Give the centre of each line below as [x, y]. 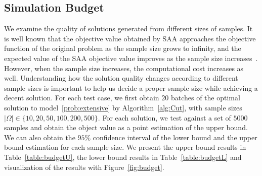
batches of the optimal [205, 98]
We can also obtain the [40, 137]
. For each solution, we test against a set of [164, 117]
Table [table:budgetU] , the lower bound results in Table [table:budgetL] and [123, 157]
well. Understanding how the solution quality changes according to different [121, 78]
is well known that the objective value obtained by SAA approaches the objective [130, 38]
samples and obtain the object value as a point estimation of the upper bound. [126, 127]
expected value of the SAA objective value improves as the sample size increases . [131, 58]
